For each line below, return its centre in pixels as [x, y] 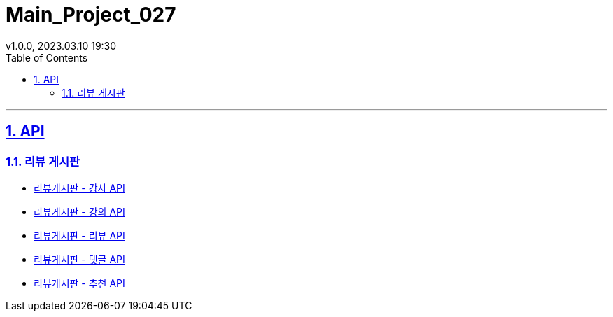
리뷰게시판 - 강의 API [79, 211]
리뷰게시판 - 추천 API [79, 283]
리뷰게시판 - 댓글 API [79, 259]
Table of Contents [47, 57]
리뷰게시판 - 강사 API [79, 188]
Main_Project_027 [91, 15]
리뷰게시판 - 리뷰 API [79, 235]
